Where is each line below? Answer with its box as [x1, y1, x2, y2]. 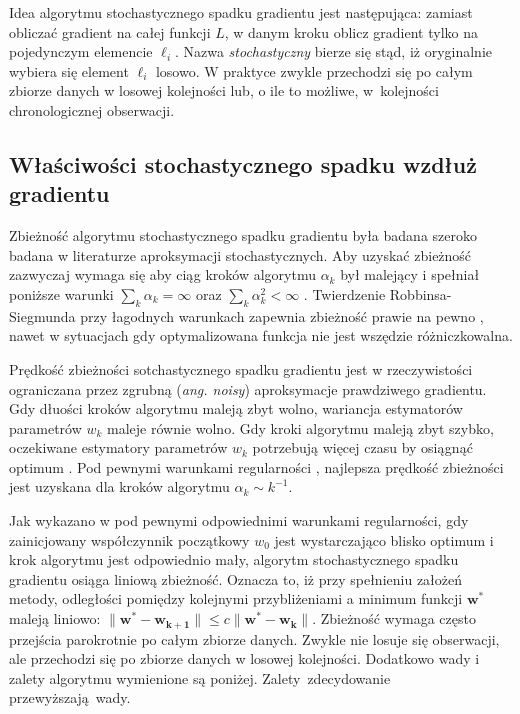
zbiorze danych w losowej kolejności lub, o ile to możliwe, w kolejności [9, 80, 439, 101]
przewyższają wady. [9, 687, 131, 708]
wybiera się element [9, 60, 129, 81]
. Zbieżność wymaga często [312, 608, 476, 629]
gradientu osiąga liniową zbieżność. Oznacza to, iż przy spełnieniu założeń [9, 568, 463, 589]
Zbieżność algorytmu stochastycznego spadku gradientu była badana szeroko [9, 225, 477, 246]
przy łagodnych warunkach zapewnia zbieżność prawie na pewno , [80, 305, 484, 326]
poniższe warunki [9, 283, 114, 304]
